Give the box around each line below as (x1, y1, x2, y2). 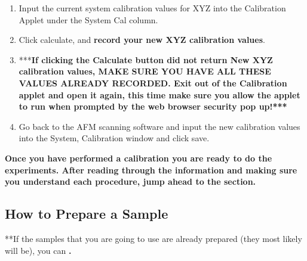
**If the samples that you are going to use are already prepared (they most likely (5, 232, 302, 244)
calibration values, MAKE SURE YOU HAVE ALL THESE (19, 65, 271, 77)
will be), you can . (5, 244, 72, 256)
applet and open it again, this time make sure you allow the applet (19, 88, 300, 101)
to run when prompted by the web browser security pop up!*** (19, 100, 287, 113)
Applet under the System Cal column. (19, 13, 158, 26)
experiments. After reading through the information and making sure (5, 163, 297, 176)
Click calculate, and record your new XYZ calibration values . (19, 33, 265, 46)
